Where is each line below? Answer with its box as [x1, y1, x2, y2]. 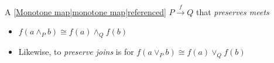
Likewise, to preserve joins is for [18, 45, 134, 58]
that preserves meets [196, 5, 269, 17]
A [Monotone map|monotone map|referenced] [5, 5, 166, 17]
